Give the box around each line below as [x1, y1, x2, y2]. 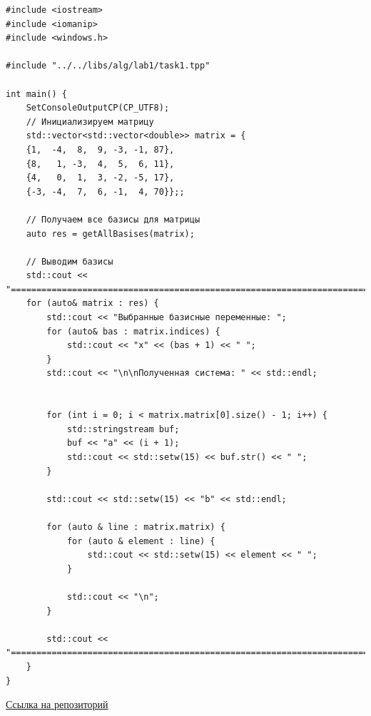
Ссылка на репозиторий [6, 697, 108, 712]
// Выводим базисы [26, 256, 113, 267]
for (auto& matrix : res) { [26, 298, 159, 309]
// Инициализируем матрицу [26, 116, 154, 127]
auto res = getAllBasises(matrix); [26, 228, 195, 239]
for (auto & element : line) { [66, 536, 215, 546]
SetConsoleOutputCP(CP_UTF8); [26, 103, 170, 113]
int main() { [6, 88, 67, 99]
